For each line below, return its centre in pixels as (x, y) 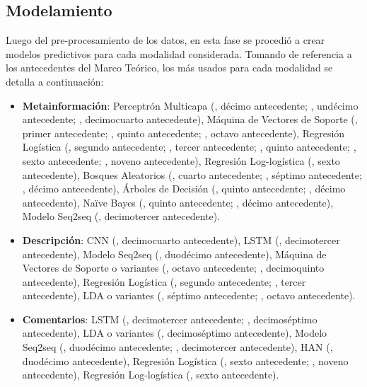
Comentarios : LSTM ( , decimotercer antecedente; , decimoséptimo (170, 319)
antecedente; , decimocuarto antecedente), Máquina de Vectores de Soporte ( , (190, 119)
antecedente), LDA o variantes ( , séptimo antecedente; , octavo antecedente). (189, 295)
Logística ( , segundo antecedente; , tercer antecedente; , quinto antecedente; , (189, 147)
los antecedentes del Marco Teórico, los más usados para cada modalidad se (169, 68)
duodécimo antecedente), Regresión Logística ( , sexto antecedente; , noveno (185, 360)
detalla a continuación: (55, 81)
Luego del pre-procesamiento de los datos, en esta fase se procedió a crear (165, 40)
